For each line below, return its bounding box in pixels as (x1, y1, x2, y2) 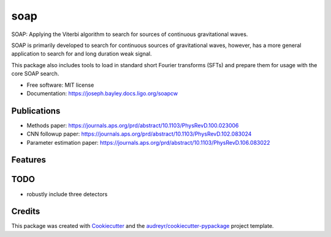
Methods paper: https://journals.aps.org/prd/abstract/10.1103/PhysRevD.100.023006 (26, 122, 239, 129)
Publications (11, 106, 61, 116)
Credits (11, 206, 40, 217)
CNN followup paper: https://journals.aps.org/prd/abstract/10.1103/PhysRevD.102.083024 (26, 130, 252, 137)
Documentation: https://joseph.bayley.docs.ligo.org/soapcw (26, 89, 178, 97)
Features (11, 155, 46, 165)
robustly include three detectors (26, 190, 108, 198)
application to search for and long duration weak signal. (11, 50, 152, 57)
